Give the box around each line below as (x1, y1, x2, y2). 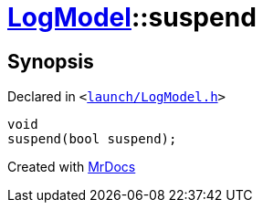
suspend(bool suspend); (7, 131, 177, 147)
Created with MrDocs (7, 159, 136, 175)
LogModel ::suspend (7, 2, 257, 33)
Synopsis (7, 49, 94, 73)
